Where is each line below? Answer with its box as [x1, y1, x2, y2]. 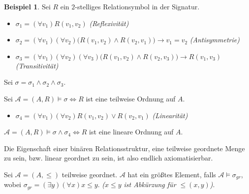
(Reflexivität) [89, 18, 129, 28]
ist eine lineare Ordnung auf [89, 127, 174, 137]
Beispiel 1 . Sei [4, 1, 51, 11]
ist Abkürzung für [124, 179, 176, 190]
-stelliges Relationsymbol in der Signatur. [75, 1, 200, 11]
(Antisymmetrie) [189, 34, 240, 45]
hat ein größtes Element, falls [127, 169, 216, 179]
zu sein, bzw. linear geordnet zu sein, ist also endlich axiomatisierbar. [4, 153, 213, 163]
